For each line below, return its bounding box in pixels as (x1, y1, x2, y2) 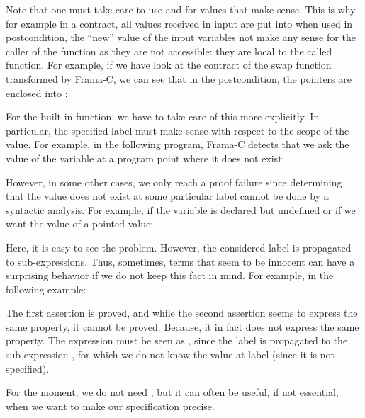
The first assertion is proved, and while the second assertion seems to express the (6, 305, 358, 320)
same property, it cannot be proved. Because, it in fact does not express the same (6, 319, 359, 334)
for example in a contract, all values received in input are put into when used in (6, 16, 353, 30)
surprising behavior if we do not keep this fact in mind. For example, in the (6, 268, 334, 283)
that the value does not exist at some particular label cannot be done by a (6, 188, 329, 203)
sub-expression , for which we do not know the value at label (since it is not (6, 347, 335, 362)
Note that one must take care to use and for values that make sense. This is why (6, 2, 356, 16)
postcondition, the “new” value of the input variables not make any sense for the (6, 30, 356, 45)
